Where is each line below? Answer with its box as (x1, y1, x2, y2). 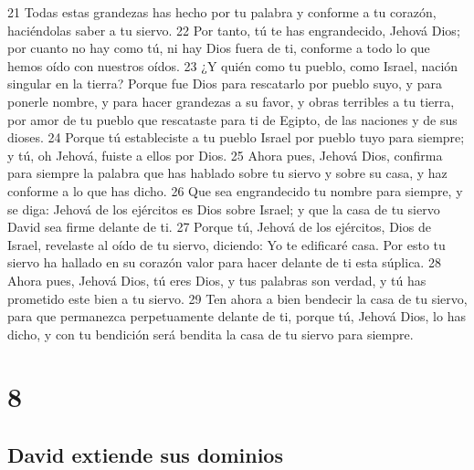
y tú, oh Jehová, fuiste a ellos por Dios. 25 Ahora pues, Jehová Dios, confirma (7, 145, 443, 164)
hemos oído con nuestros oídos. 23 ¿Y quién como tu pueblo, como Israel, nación (7, 56, 458, 75)
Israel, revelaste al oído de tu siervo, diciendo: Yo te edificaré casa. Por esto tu (7, 235, 446, 254)
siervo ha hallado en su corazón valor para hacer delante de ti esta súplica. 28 (7, 253, 441, 272)
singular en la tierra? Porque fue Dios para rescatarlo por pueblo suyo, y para (7, 74, 442, 93)
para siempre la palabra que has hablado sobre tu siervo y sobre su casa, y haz (7, 163, 448, 183)
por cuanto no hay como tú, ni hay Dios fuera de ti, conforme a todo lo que (7, 38, 430, 57)
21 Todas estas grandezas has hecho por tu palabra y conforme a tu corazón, (7, 3, 437, 21)
